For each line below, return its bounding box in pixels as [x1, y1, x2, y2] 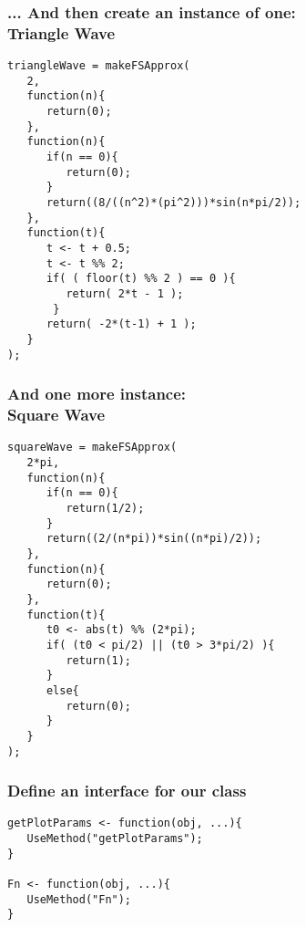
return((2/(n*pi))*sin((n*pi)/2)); [46, 532, 262, 546]
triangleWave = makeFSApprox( [7, 59, 190, 73]
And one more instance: [7, 382, 187, 405]
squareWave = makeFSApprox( [7, 441, 178, 454]
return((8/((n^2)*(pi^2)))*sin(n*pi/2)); [46, 196, 301, 210]
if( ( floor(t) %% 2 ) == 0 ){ [46, 272, 236, 286]
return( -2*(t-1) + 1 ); [46, 318, 197, 331]
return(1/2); [66, 502, 145, 516]
